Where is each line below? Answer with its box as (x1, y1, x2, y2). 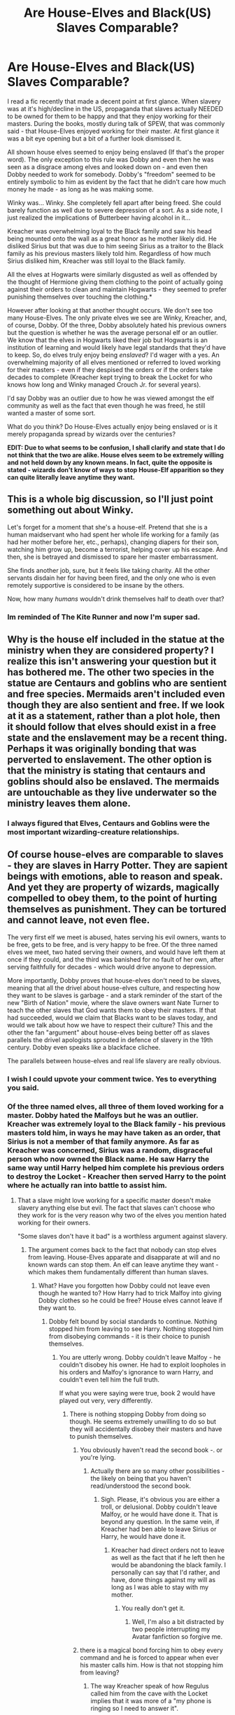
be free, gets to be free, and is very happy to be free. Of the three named (7, 940, 218, 948)
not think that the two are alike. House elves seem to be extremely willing (7, 450, 224, 459)
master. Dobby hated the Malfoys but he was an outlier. (7, 1110, 199, 1120)
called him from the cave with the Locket (90, 1689, 208, 1698)
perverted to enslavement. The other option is (7, 754, 212, 766)
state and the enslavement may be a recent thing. (7, 732, 227, 744)
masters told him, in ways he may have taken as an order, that (7, 1127, 221, 1137)
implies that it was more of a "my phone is (90, 1697, 212, 1705)
